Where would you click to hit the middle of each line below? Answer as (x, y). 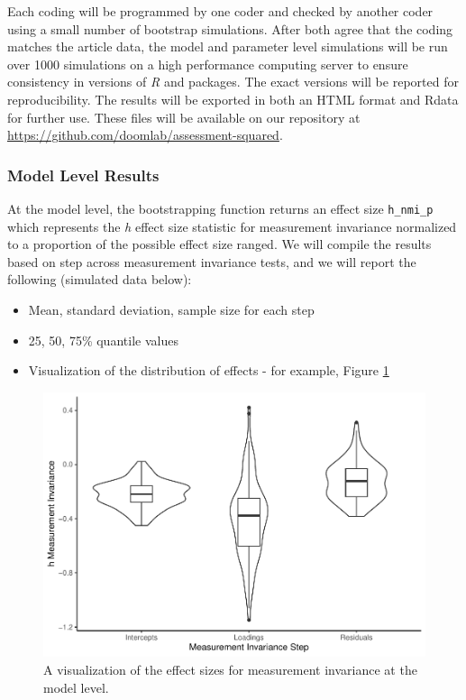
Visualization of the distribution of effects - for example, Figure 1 (209, 370)
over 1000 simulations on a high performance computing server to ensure (208, 64)
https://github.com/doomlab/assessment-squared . (145, 135)
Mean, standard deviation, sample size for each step (171, 309)
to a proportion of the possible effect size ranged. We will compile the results (219, 244)
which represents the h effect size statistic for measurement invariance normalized (232, 226)
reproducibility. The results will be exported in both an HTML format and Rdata (233, 99)
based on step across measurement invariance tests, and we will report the (212, 261)
